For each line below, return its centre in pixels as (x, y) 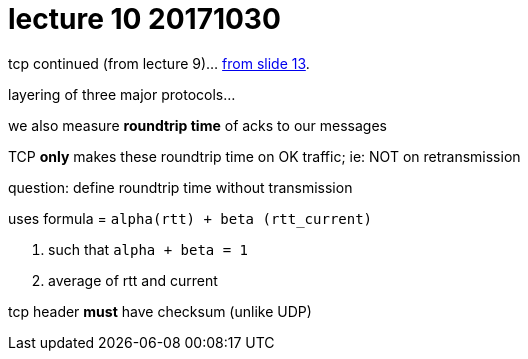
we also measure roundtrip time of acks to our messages (197, 125)
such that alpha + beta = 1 (148, 249)
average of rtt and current (133, 280)
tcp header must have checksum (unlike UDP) (160, 311)
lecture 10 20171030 (144, 19)
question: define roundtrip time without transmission (180, 187)
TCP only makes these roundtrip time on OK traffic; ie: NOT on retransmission (264, 156)
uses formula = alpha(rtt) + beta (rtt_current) (190, 218)
